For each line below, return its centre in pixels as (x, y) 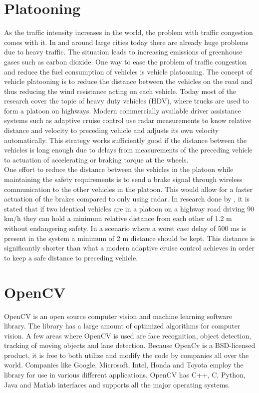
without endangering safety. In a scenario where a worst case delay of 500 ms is (125, 228)
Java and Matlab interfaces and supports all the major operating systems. (117, 384)
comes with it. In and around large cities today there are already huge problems (126, 42)
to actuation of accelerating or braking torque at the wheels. (96, 159)
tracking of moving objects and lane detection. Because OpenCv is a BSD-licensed (130, 345)
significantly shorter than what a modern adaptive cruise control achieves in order (129, 248)
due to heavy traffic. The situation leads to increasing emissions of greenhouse (123, 52)
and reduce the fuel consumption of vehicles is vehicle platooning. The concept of (128, 71)
